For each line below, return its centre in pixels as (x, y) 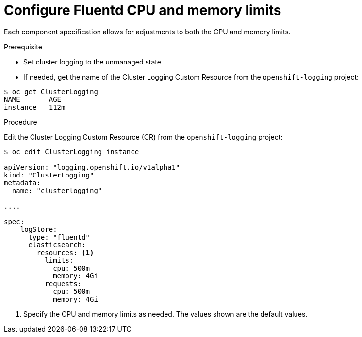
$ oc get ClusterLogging (51, 91)
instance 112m (35, 107)
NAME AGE (33, 99)
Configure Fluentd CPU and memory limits (143, 10)
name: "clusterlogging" (57, 190)
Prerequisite (23, 47)
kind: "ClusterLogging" (49, 175)
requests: (63, 283)
